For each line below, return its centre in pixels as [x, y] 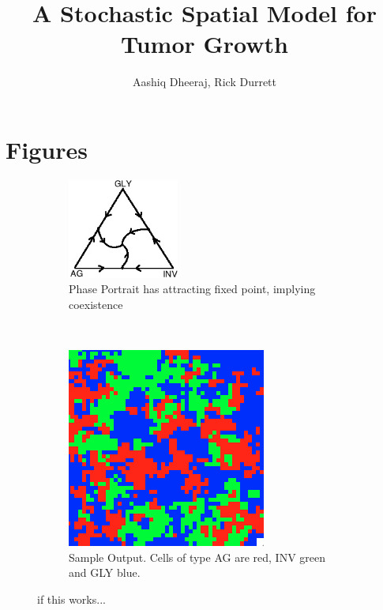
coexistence [96, 304]
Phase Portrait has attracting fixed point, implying [192, 289]
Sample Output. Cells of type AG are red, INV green [197, 557]
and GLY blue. [105, 572]
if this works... [71, 599]
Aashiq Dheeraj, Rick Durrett [204, 82]
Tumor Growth [205, 44]
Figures [47, 149]
